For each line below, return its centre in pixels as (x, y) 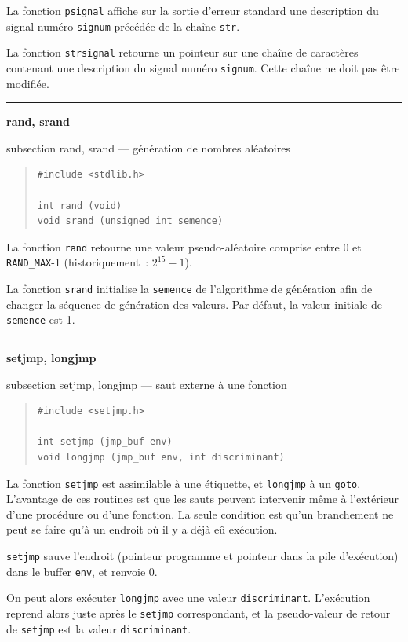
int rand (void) (80, 205)
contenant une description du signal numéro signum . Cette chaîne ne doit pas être (203, 67)
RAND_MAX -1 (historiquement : (78, 262)
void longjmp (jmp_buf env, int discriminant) (161, 457)
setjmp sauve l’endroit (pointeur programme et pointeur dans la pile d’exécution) (202, 556)
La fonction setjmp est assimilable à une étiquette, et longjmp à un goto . (184, 483)
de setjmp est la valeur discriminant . (99, 628)
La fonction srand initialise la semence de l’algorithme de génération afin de (189, 289)
